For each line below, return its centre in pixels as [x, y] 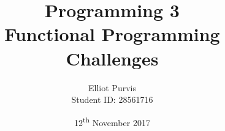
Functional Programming [112, 34]
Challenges [112, 58]
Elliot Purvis [112, 87]
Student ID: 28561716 [112, 99]
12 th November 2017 [112, 121]
